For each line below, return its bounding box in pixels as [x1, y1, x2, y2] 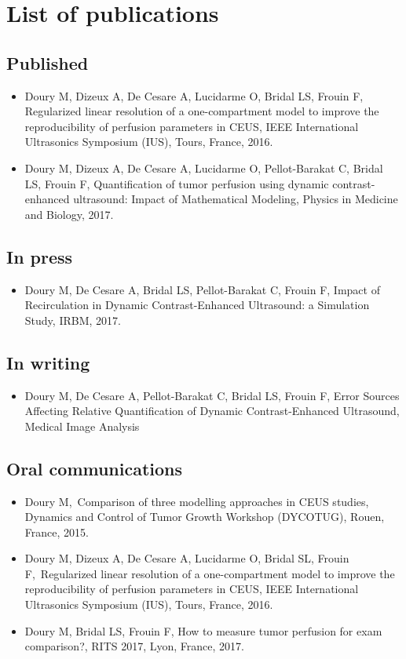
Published [6, 50, 89, 75]
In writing [6, 350, 90, 374]
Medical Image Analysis [24, 417, 140, 434]
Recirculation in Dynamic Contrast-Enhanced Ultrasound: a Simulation [24, 297, 370, 313]
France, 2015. [24, 523, 89, 540]
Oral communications [6, 456, 183, 480]
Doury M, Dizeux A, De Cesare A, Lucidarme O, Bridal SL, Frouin [24, 550, 349, 566]
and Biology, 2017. [24, 206, 114, 222]
